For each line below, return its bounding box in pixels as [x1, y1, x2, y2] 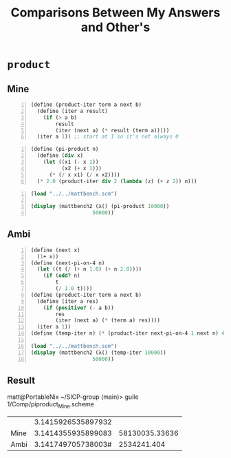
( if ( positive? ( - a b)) [43, 304, 115, 311]
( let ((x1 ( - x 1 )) [43, 158, 99, 165]
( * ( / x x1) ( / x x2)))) [49, 171, 120, 178]
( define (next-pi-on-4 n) [30, 260, 105, 267]
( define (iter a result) [36, 107, 108, 114]
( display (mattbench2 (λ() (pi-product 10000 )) [30, 203, 170, 210]
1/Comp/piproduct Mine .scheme [7, 400, 94, 410]
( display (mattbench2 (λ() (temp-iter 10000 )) [30, 349, 167, 356]
